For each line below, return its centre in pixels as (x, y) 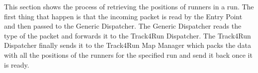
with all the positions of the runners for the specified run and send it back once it (128, 55)
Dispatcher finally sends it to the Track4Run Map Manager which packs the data (128, 45)
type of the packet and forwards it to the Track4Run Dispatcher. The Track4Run (128, 35)
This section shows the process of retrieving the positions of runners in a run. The (129, 6)
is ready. (17, 64)
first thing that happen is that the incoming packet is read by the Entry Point (123, 16)
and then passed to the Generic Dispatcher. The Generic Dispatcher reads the (123, 26)
